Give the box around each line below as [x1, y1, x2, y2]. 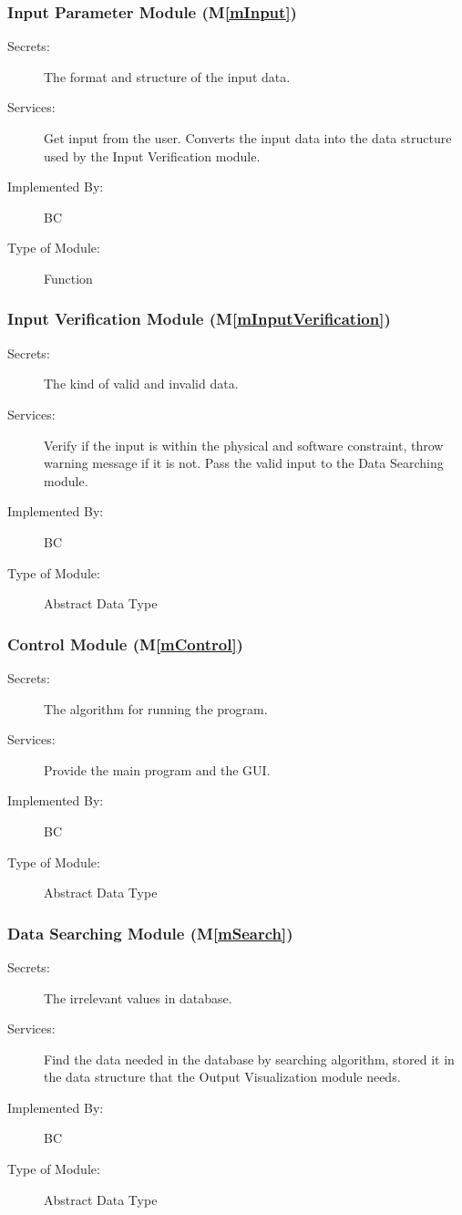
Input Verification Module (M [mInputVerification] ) [7, 307, 391, 330]
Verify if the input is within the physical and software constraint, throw [44, 435, 444, 454]
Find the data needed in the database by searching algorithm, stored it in [44, 1049, 455, 1068]
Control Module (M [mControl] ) [7, 632, 243, 655]
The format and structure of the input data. [44, 67, 291, 86]
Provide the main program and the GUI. [44, 760, 271, 779]
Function [44, 268, 93, 287]
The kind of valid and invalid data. [44, 374, 239, 393]
